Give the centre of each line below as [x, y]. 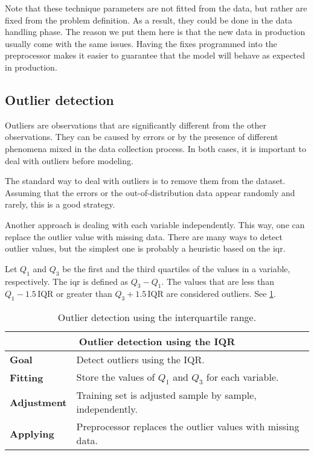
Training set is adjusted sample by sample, [166, 395]
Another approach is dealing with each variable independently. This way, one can [155, 224]
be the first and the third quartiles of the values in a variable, [176, 268]
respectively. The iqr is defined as [67, 281]
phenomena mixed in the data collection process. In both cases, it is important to [155, 148]
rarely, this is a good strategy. [60, 204]
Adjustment [38, 402]
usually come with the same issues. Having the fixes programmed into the [141, 43]
